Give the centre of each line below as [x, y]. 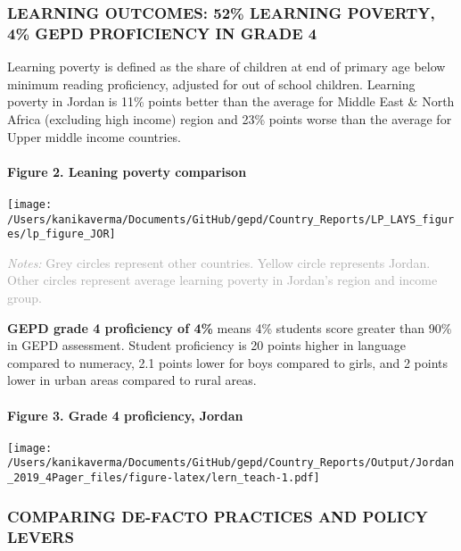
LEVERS [41, 536]
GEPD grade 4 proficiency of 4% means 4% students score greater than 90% [230, 327]
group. [25, 298]
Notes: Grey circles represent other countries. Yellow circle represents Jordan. [219, 262]
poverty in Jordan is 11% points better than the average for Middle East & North [231, 101]
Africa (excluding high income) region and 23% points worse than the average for [230, 118]
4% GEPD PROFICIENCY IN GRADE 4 [162, 33]
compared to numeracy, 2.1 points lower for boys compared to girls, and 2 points [228, 362]
